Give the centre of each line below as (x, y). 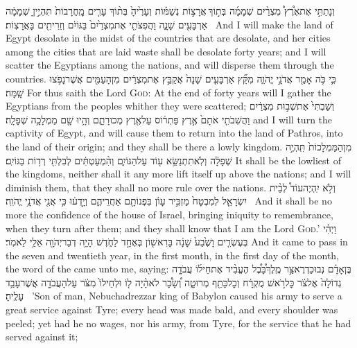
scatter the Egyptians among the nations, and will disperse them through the (170, 65)
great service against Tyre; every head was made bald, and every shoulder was (172, 310)
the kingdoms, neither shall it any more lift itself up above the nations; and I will (178, 174)
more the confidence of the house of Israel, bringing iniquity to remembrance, (169, 214)
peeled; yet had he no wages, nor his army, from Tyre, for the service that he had (178, 323)
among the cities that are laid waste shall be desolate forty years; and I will (166, 51)
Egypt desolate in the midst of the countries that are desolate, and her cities (168, 38)
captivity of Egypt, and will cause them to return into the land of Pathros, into (174, 133)
